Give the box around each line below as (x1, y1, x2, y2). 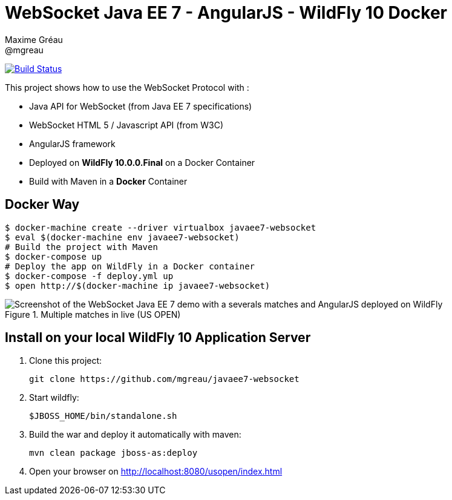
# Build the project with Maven (5, 242, 158, 252)
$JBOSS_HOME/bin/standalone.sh (29, 411, 177, 421)
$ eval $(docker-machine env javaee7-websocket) (5, 232, 240, 242)
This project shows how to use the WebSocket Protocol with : (5, 82, 249, 93)
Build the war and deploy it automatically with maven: (29, 429, 241, 440)
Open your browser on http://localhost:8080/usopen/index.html (29, 466, 283, 477)
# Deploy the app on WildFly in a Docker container (5, 261, 255, 271)
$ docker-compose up (5, 251, 102, 262)
